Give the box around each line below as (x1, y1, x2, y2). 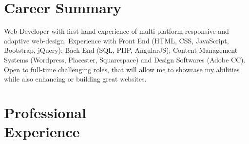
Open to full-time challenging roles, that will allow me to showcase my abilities (4, 64, 240, 74)
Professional (4, 102, 86, 122)
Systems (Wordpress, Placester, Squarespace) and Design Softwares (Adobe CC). (4, 54, 246, 64)
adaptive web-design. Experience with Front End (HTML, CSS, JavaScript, (4, 35, 229, 45)
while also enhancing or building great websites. (4, 74, 147, 84)
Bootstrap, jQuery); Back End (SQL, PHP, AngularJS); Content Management (4, 45, 238, 55)
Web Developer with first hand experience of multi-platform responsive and (4, 26, 229, 36)
